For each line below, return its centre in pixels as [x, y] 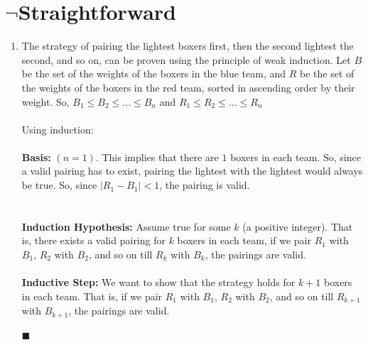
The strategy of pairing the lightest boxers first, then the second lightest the [188, 46]
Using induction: [58, 129]
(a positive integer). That [298, 226]
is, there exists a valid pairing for [93, 240]
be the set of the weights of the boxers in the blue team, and [154, 73]
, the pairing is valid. [205, 185]
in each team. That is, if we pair [92, 296]
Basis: [36, 157]
